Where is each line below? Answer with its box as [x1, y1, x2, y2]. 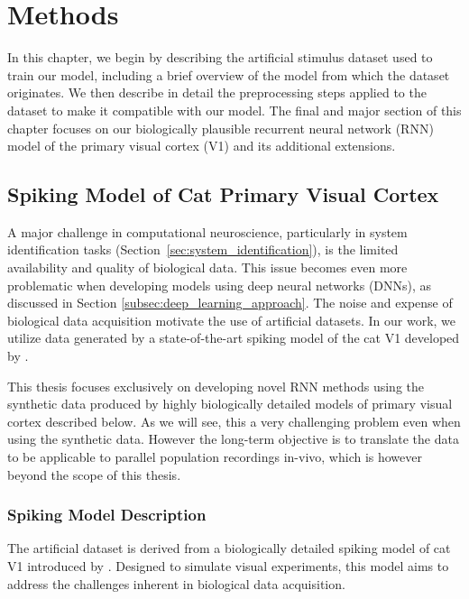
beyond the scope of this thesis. [7, 465, 181, 484]
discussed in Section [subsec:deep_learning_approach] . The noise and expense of [7, 293, 453, 312]
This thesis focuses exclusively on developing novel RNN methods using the [7, 376, 424, 395]
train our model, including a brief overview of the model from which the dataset [7, 65, 450, 84]
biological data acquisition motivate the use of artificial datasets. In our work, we [7, 310, 456, 329]
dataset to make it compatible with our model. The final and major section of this [7, 100, 462, 119]
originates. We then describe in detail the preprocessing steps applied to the [7, 83, 427, 102]
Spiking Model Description [7, 503, 207, 526]
